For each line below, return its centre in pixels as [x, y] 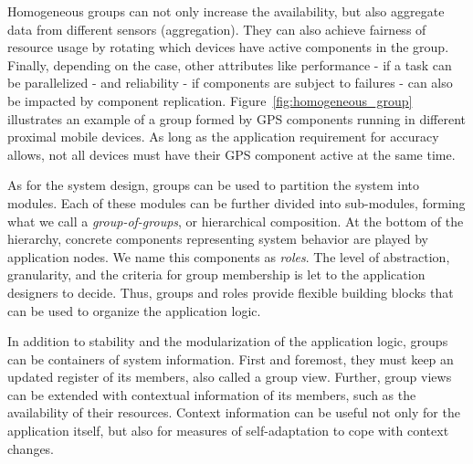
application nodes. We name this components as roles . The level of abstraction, [229, 256]
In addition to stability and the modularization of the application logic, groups [228, 341]
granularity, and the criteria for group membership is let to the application [216, 274]
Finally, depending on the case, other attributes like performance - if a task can [230, 64]
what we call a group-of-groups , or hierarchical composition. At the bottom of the [236, 221]
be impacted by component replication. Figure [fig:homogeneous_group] [210, 100]
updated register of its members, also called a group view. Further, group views [230, 377]
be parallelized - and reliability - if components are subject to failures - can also [230, 83]
